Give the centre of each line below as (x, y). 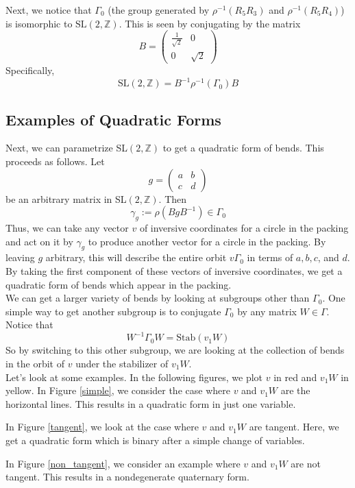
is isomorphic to (39, 23)
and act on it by (39, 241)
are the (295, 390)
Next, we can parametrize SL (66, 148)
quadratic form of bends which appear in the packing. (119, 284)
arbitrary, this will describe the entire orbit (136, 257)
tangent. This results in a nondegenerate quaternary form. (127, 477)
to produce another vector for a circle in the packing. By (207, 241)
